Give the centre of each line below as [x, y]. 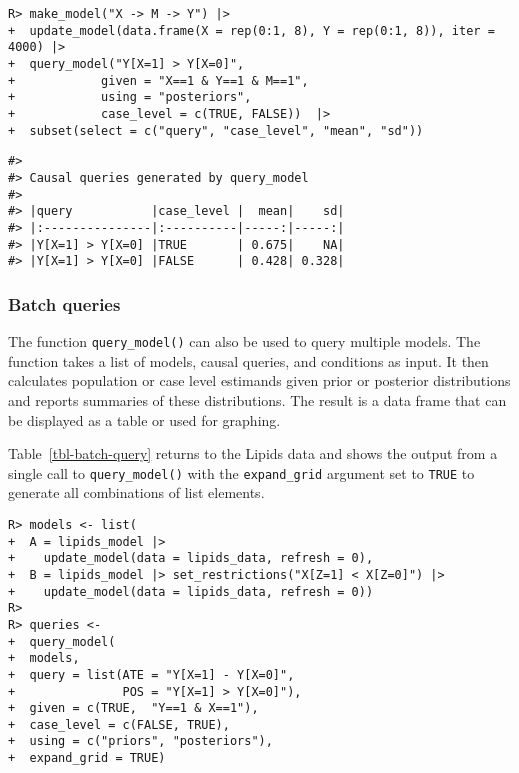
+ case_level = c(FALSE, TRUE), [119, 724]
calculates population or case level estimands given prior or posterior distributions [259, 380]
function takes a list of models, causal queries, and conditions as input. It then [248, 360]
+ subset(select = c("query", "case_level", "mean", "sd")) [216, 130]
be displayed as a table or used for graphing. [144, 419]
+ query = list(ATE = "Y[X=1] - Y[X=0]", [151, 674]
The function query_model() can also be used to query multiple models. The [244, 341]
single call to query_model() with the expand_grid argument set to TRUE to [241, 472]
